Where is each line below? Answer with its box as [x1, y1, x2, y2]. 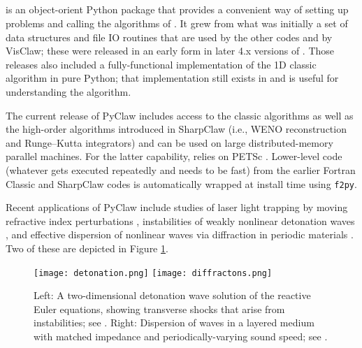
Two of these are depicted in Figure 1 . [6, 240, 168, 255]
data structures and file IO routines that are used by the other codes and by [6, 29, 333, 44]
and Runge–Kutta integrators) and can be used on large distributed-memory [6, 135, 333, 150]
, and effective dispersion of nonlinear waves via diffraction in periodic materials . [6, 227, 354, 242]
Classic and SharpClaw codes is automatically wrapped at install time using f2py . [6, 176, 357, 191]
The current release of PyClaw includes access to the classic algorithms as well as [6, 108, 354, 122]
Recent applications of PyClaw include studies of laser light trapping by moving [6, 200, 348, 215]
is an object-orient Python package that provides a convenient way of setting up [6, 2, 349, 17]
